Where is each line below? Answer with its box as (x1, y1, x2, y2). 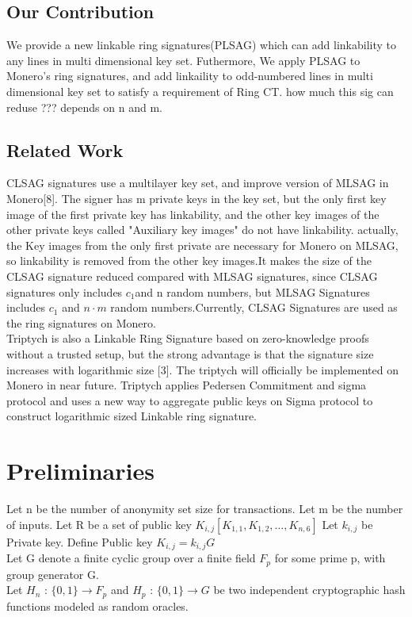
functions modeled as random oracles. (6, 597, 189, 614)
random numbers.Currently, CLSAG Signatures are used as (110, 299, 398, 316)
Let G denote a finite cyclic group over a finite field (6, 550, 256, 566)
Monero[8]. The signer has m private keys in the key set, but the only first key (6, 190, 387, 206)
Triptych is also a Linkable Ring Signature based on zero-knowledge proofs (6, 330, 369, 347)
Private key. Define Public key (6, 533, 153, 550)
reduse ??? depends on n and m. (6, 98, 162, 115)
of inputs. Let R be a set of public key (6, 515, 192, 532)
